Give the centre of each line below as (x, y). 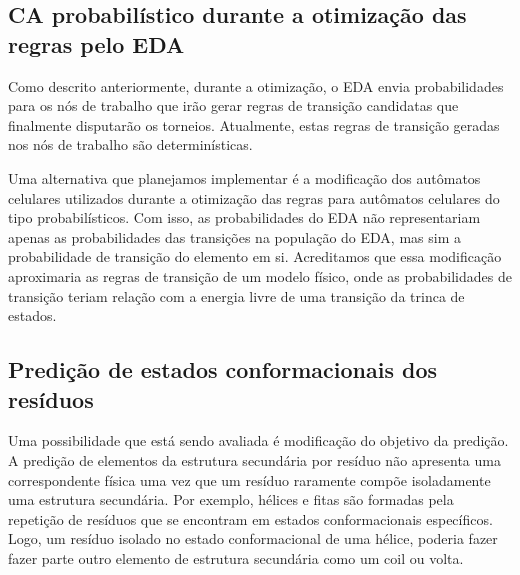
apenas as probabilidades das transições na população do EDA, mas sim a (234, 236)
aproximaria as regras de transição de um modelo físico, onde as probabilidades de (260, 275)
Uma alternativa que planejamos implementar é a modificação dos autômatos (244, 177)
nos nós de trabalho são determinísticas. (130, 144)
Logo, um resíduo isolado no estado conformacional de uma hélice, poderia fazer (253, 538)
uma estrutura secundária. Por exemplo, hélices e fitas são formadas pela (231, 499)
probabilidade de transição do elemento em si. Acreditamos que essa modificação (255, 256)
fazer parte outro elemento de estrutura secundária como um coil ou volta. (236, 557)
